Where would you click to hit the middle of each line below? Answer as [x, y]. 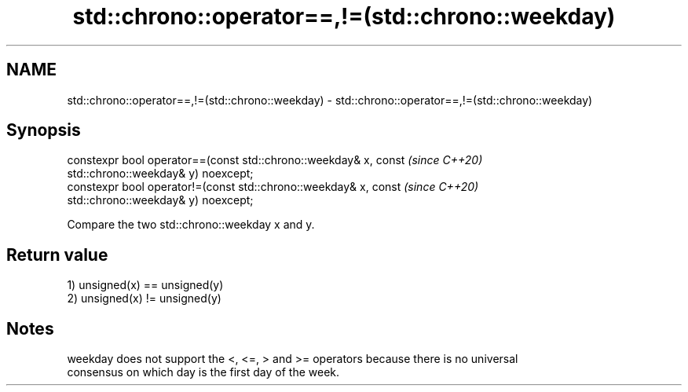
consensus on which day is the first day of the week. [203, 372]
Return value [57, 255]
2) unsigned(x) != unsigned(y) [144, 299]
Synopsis [44, 130]
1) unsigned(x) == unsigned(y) [145, 285]
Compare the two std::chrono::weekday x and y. [191, 225]
